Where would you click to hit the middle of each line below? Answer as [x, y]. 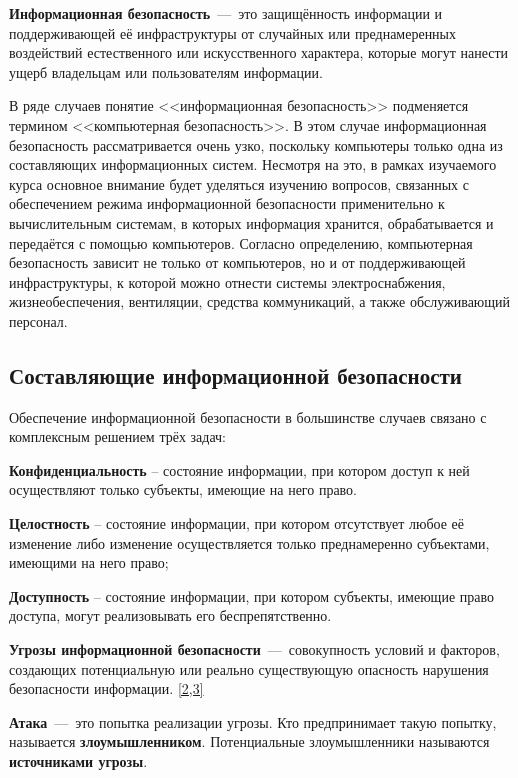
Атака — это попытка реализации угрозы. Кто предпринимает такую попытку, [253, 721]
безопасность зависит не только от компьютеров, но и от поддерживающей [237, 262]
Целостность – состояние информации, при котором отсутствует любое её [237, 523]
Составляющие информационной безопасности [235, 374]
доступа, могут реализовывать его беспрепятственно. [170, 615]
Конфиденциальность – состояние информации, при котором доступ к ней [239, 469]
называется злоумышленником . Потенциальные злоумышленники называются [249, 741]
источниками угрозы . [78, 761]
